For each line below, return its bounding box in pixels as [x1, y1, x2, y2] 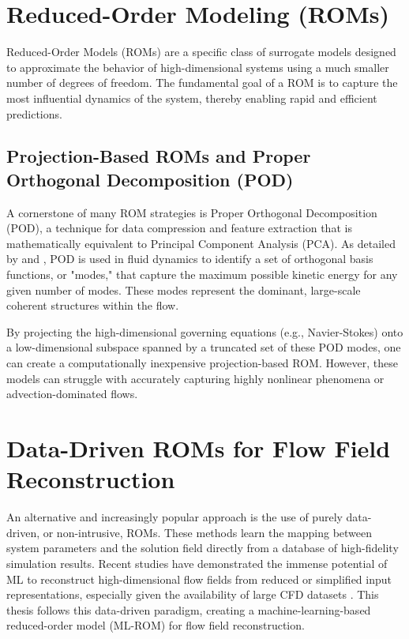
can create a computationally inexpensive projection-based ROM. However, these [6, 355, 398, 371]
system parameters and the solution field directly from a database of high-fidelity [6, 539, 399, 556]
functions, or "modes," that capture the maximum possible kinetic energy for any [6, 266, 398, 283]
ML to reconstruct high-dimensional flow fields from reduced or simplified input [6, 570, 392, 587]
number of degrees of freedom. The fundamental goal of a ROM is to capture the [6, 74, 398, 91]
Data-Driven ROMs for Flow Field [6, 432, 391, 464]
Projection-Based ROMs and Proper [6, 144, 311, 168]
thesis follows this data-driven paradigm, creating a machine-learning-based [6, 601, 371, 618]
